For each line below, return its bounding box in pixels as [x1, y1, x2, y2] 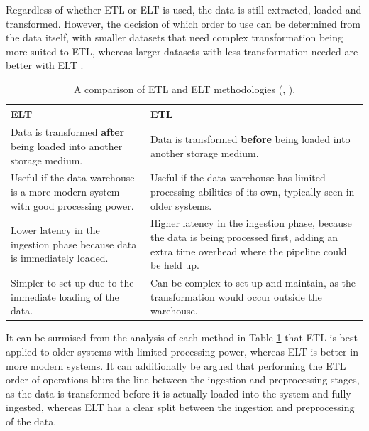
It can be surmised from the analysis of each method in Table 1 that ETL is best [6, 330, 358, 345]
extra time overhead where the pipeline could [150, 243, 347, 258]
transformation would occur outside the [150, 289, 322, 304]
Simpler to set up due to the [11, 275, 134, 290]
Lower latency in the [11, 223, 100, 238]
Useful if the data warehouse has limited [150, 170, 326, 185]
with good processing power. [11, 198, 134, 213]
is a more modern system [11, 184, 120, 199]
